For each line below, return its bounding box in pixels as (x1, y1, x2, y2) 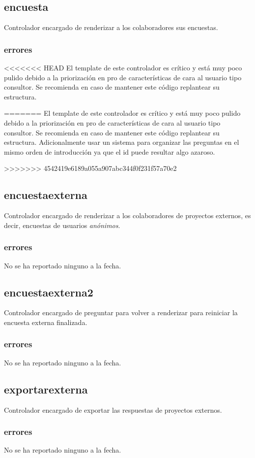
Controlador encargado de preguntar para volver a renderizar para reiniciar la (4, 307, 238, 318)
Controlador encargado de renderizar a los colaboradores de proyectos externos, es (4, 210, 251, 221)
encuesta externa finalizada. (4, 317, 87, 327)
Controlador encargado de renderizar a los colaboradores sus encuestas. (4, 22, 218, 33)
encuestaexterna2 (4, 284, 93, 299)
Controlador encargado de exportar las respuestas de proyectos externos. (4, 404, 222, 415)
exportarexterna (4, 381, 88, 396)
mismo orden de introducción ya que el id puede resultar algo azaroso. (4, 146, 215, 157)
